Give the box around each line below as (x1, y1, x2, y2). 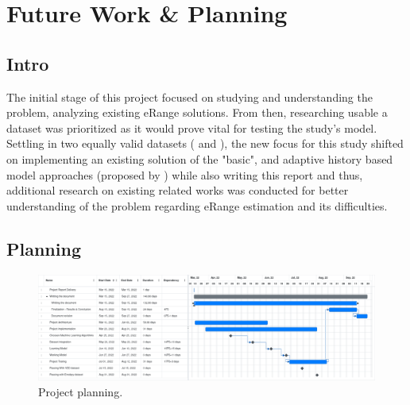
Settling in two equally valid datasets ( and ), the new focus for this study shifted (6, 135, 404, 152)
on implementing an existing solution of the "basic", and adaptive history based (6, 150, 393, 167)
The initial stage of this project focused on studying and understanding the (6, 88, 373, 105)
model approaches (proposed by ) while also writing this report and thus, (6, 166, 363, 183)
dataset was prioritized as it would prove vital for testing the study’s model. (6, 119, 377, 136)
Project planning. (38, 383, 123, 399)
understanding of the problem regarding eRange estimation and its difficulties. (6, 197, 388, 214)
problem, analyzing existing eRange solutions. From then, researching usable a (6, 104, 388, 121)
